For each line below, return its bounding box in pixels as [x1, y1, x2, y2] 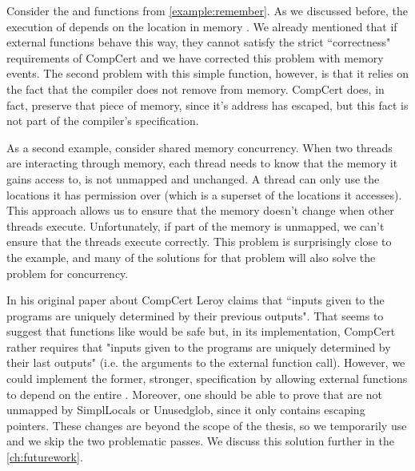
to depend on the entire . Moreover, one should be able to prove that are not [6, 385, 383, 402]
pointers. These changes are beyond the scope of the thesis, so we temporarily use [6, 417, 407, 433]
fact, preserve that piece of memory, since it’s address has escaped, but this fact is [6, 96, 409, 113]
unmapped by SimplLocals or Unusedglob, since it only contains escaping [6, 401, 365, 418]
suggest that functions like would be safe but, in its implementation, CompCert [6, 323, 396, 340]
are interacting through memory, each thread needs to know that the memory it [6, 155, 398, 171]
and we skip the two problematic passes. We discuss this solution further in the [6, 433, 394, 449]
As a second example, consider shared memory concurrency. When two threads [6, 139, 393, 155]
